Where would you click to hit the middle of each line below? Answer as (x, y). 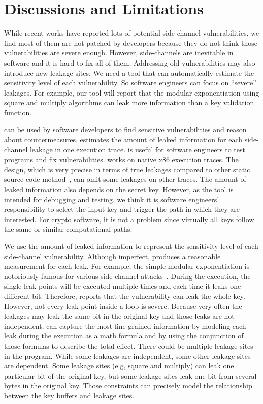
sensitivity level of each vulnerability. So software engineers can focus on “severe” (130, 83)
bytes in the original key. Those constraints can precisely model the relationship (128, 385)
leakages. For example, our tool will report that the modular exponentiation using (132, 92)
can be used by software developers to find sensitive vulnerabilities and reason (125, 129)
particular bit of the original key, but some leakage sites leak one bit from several (130, 375)
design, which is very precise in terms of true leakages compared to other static (127, 169)
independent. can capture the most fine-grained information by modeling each (125, 325)
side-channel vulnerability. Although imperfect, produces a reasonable (112, 256)
